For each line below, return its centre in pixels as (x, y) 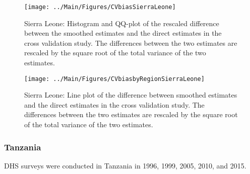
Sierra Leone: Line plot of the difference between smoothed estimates (131, 95)
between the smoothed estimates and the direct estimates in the (123, 33)
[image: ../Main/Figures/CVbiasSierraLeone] (100, 7)
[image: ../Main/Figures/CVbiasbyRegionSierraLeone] (114, 79)
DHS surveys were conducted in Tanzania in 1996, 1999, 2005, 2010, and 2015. (125, 165)
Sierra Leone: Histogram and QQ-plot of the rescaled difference (122, 23)
